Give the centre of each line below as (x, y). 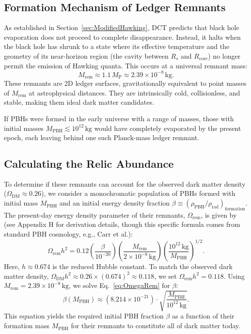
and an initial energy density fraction (115, 203)
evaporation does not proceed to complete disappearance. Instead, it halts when (122, 37)
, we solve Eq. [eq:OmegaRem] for (119, 285)
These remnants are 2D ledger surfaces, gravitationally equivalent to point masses (125, 83)
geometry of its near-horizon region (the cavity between (86, 56)
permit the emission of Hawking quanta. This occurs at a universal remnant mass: (126, 65)
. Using (234, 276)
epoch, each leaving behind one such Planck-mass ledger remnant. (102, 137)
